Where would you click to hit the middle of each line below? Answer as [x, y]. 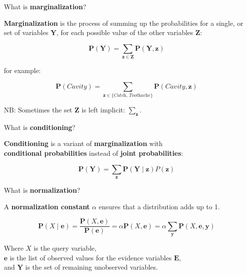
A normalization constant [47, 206]
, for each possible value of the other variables [125, 32]
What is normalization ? [42, 190]
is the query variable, [65, 248]
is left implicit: [103, 110]
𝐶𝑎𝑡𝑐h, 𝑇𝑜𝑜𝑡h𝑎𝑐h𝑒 [132, 96]
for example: [22, 70]
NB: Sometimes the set [38, 110]
